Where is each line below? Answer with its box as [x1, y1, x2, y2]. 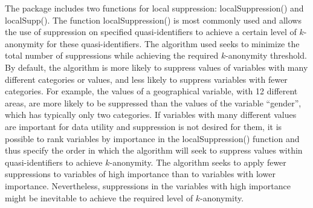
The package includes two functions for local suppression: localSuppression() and [5, 2, 304, 14]
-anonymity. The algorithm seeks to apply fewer [109, 155, 286, 168]
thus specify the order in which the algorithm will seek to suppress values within [5, 144, 303, 157]
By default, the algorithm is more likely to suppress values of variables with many [5, 60, 308, 73]
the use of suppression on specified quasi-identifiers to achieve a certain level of [5, 25, 297, 38]
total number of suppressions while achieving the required [5, 49, 219, 62]
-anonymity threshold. [225, 49, 307, 62]
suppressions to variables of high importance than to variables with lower [5, 167, 276, 180]
